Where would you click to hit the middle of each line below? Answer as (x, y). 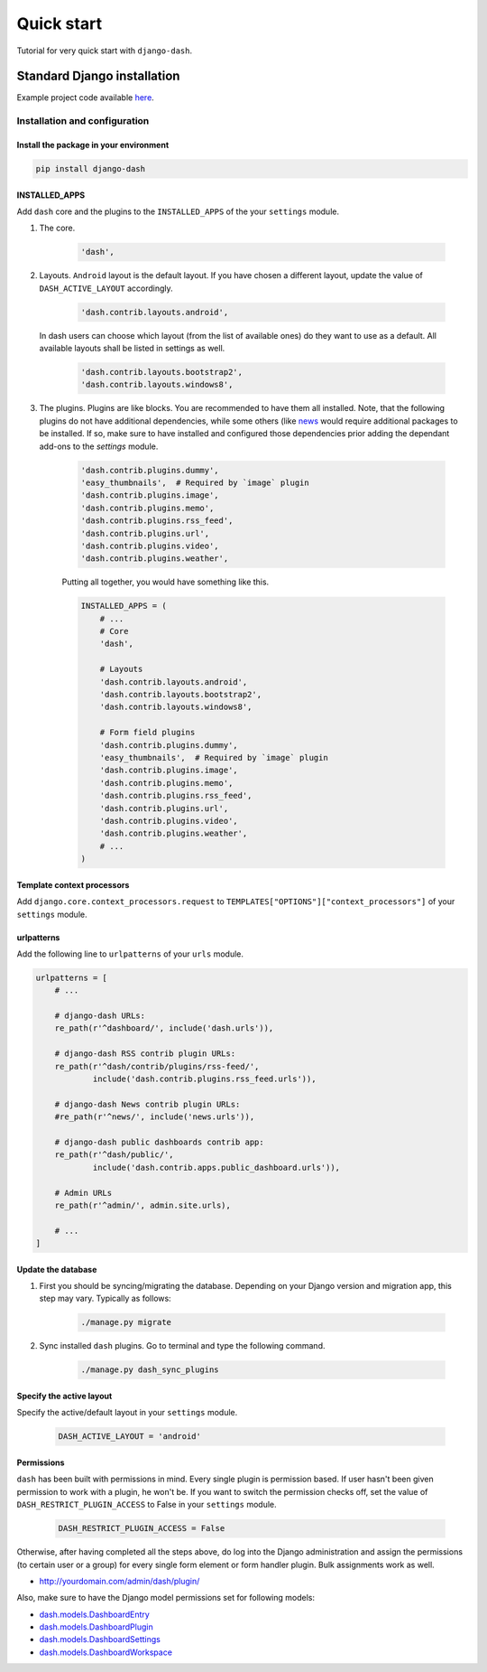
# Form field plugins (147, 733)
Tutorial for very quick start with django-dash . (105, 51)
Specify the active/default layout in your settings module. (127, 1413)
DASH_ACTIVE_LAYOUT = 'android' (130, 1437)
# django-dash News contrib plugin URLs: (147, 1104)
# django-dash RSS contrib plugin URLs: (145, 1054)
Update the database (57, 1269)
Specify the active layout (64, 1396)
